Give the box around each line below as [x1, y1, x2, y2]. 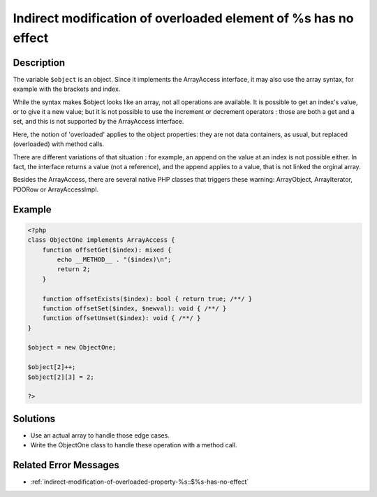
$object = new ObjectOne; [27, 343, 117, 352]
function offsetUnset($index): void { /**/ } [42, 315, 201, 322]
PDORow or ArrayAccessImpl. [13, 185, 99, 194]
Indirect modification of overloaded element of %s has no [13, 10, 354, 26]
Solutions [13, 412, 56, 424]
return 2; [57, 266, 91, 273]
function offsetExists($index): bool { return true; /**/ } [42, 294, 253, 303]
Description [13, 57, 66, 69]
